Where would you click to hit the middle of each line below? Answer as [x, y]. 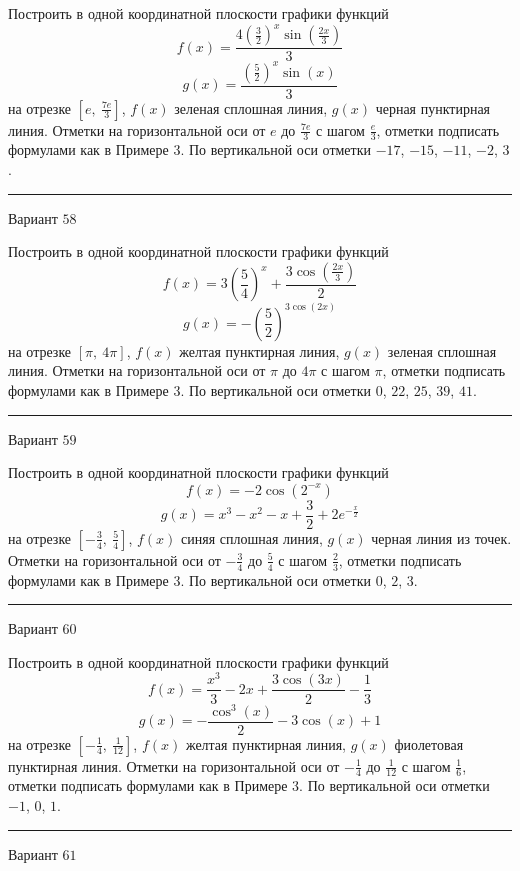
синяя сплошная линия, [252, 537]
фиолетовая [429, 743]
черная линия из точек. [441, 537]
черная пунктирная [433, 107]
